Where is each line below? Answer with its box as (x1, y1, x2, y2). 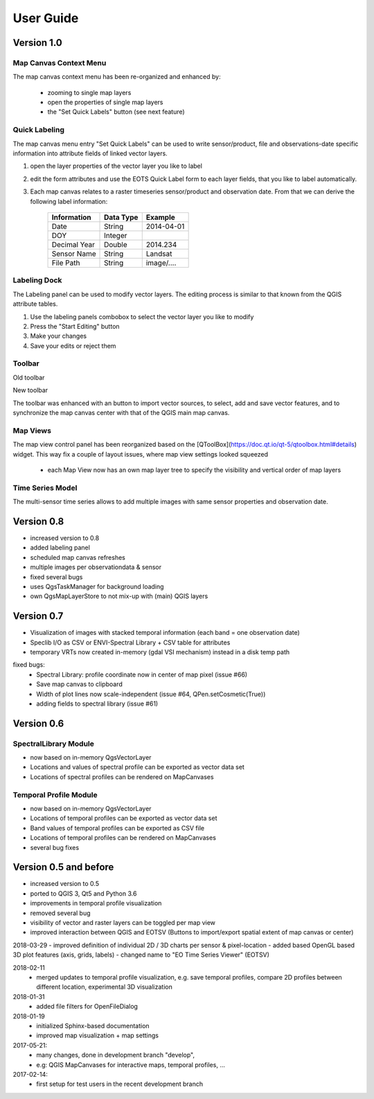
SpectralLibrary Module (12, 739, 95, 749)
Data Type (104, 212, 139, 222)
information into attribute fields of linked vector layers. (12, 149, 168, 157)
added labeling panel (30, 543, 90, 552)
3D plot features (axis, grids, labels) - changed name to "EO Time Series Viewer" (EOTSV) (12, 951, 270, 959)
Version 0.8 (12, 516, 64, 527)
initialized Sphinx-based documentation (36, 1021, 150, 1030)
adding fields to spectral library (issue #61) (36, 699, 159, 708)
